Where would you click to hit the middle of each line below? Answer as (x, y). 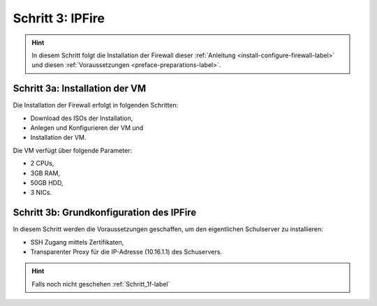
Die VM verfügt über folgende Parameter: (73, 150)
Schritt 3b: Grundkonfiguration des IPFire (105, 213)
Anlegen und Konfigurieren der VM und (87, 128)
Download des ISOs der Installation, (82, 118)
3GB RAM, (45, 173)
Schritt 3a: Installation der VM (80, 88)
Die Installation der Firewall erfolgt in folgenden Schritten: (96, 105)
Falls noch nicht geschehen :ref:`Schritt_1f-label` (101, 284)
